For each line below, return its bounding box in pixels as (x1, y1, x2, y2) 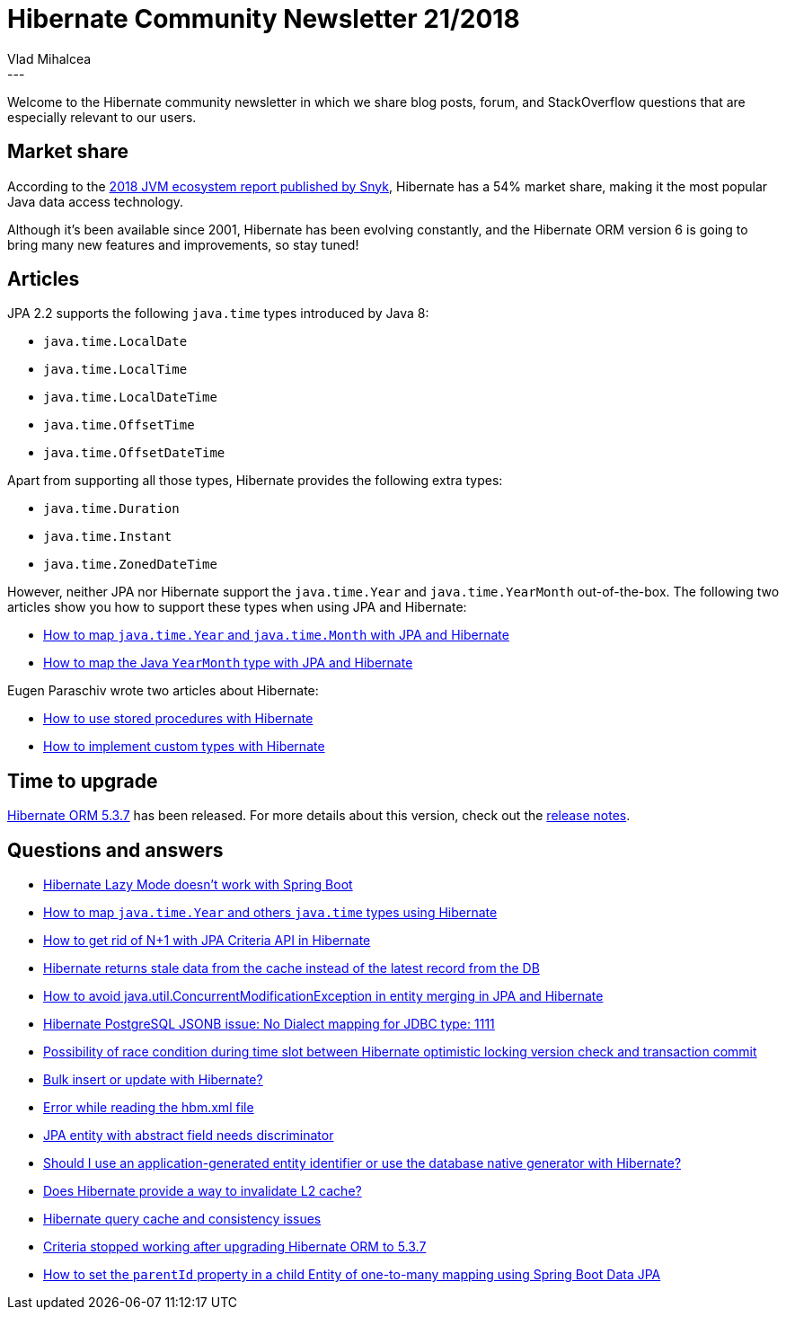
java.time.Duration (43, 501, 180, 517)
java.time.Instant (43, 529, 172, 544)
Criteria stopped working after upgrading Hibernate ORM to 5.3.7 (43, 1239, 427, 1255)
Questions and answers (7, 838, 224, 862)
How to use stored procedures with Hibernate (43, 711, 314, 727)
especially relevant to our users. (7, 109, 197, 125)
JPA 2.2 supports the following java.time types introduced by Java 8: (7, 305, 429, 322)
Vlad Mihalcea (7, 50, 92, 66)
